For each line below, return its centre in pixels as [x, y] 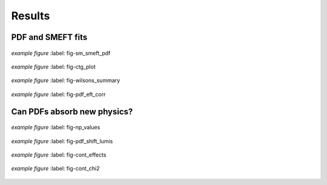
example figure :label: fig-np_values [56, 128]
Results [31, 16]
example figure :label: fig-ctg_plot [54, 67]
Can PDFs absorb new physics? [72, 112]
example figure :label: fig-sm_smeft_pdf [61, 53]
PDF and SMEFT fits [49, 37]
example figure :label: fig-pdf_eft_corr [58, 94]
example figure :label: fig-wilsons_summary [66, 80]
